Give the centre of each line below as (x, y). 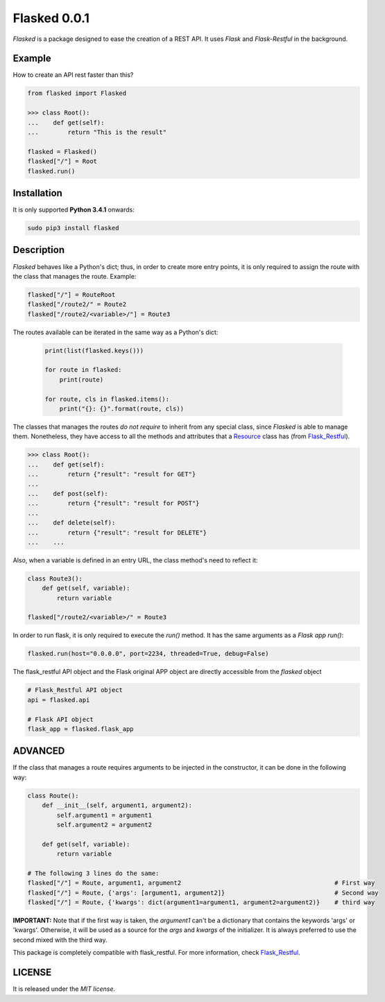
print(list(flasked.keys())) (94, 351)
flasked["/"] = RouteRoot (71, 294)
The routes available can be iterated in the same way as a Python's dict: (115, 332)
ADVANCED (39, 751)
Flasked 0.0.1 (51, 18)
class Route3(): (55, 578)
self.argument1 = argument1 (104, 815)
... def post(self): (68, 493)
